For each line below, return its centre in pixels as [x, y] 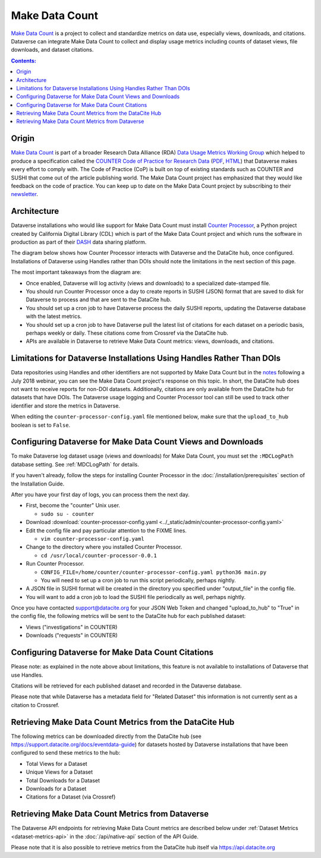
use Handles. [27, 675]
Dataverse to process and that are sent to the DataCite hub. [99, 299]
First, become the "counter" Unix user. [73, 506]
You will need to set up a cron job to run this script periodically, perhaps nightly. [138, 580]
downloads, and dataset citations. [52, 50]
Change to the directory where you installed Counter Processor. [104, 547]
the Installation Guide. [38, 484]
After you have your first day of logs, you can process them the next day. [100, 495]
